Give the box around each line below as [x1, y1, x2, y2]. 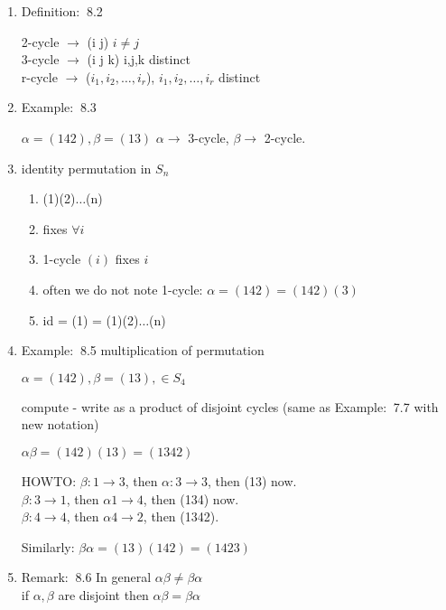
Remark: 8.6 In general [21, 568, 152, 587]
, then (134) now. [143, 489, 239, 508]
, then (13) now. [208, 471, 297, 490]
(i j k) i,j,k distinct [87, 50, 190, 69]
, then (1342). [143, 507, 219, 526]
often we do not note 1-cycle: [42, 279, 203, 298]
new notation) [21, 415, 99, 434]
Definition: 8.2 [21, 2, 103, 20]
